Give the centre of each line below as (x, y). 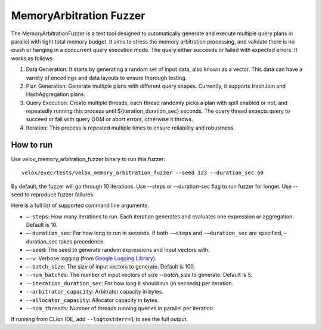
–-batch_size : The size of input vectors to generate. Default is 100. (111, 267)
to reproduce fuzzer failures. (60, 195)
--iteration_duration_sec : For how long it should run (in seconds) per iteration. (130, 283)
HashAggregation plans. (56, 94)
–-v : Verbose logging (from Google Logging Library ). (91, 258)
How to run (32, 145)
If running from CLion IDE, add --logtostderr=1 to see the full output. (99, 319)
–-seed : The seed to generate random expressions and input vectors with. (118, 250)
